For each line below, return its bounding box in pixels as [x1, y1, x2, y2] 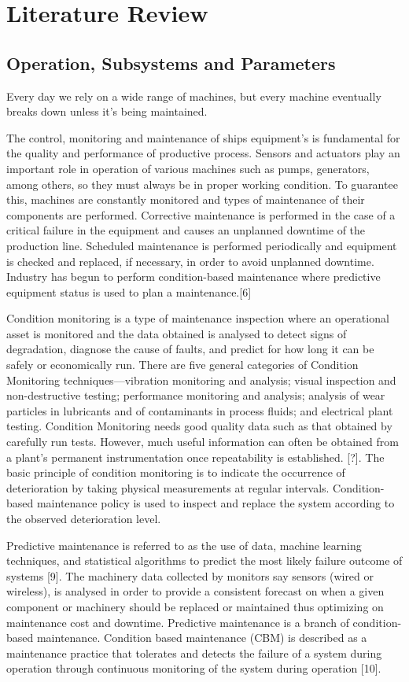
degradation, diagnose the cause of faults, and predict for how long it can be [6, 341, 374, 357]
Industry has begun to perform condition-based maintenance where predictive [6, 268, 381, 285]
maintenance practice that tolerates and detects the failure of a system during [6, 644, 382, 661]
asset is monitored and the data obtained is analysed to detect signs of [6, 325, 347, 341]
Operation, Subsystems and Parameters [6, 50, 336, 75]
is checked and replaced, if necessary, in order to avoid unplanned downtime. [6, 253, 374, 269]
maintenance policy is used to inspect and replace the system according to [36, 495, 395, 511]
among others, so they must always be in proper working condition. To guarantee [6, 175, 398, 192]
